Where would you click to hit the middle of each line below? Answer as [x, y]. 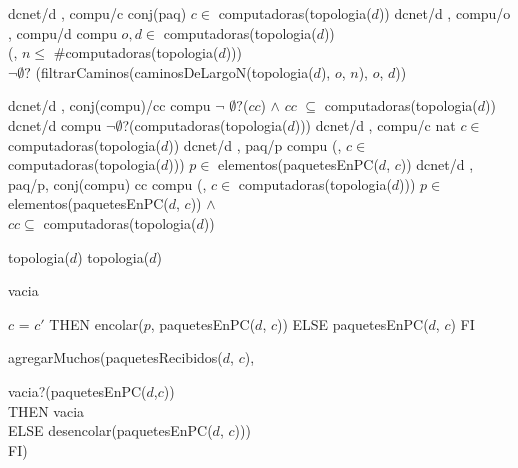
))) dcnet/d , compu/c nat [375, 124]
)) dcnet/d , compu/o [444, 13]
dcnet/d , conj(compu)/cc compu [109, 105]
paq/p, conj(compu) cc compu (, [107, 183]
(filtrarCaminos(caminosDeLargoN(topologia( [174, 71]
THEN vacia [46, 410]
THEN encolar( [96, 323]
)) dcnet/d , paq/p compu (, [255, 144]
